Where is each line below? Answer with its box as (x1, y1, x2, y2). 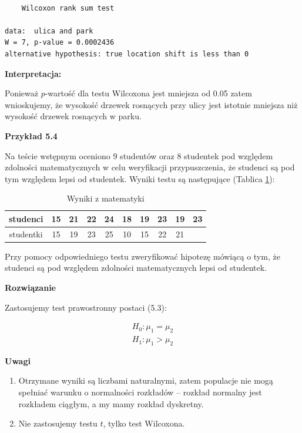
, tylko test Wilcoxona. (103, 417, 185, 429)
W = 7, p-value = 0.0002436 (5, 38, 115, 47)
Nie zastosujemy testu (18, 417, 98, 429)
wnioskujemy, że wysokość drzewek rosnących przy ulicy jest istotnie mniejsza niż (5, 98, 298, 110)
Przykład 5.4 (5, 129, 58, 142)
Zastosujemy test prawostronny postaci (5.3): (5, 301, 167, 313)
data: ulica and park (5, 26, 93, 35)
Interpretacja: (5, 67, 62, 79)
